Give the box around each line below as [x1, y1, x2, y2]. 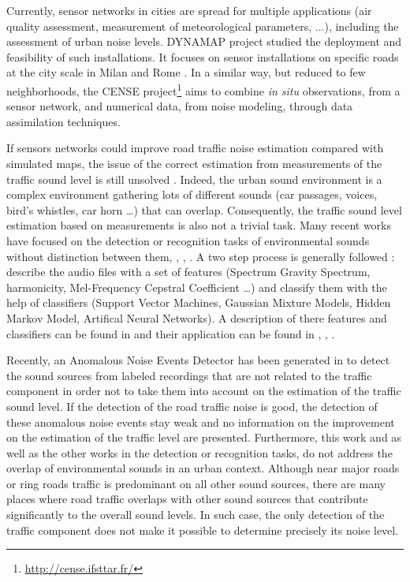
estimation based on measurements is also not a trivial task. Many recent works [6, 217, 391, 233]
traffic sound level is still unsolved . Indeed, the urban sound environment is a [6, 170, 382, 187]
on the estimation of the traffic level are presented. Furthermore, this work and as [6, 429, 401, 446]
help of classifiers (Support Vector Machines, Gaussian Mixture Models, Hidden [6, 294, 391, 311]
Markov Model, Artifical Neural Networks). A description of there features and [6, 309, 387, 326]
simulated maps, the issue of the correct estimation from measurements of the [6, 155, 382, 171]
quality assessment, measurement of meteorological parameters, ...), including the [6, 17, 399, 34]
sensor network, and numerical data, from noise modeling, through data [6, 98, 353, 114]
